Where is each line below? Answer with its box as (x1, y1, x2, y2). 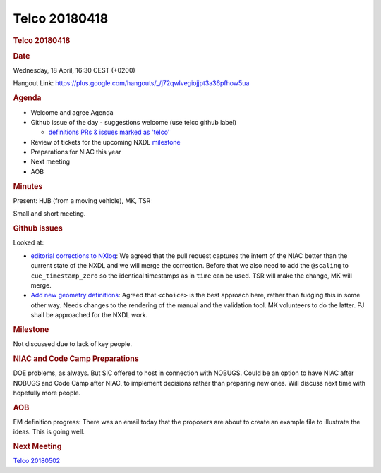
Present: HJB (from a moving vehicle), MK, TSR (13, 196, 151, 204)
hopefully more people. (13, 388, 81, 397)
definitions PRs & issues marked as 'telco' (48, 128, 170, 137)
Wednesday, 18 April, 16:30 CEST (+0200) (13, 66, 135, 75)
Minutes (13, 181, 43, 191)
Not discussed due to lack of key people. (13, 340, 133, 348)
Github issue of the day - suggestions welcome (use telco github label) (30, 118, 237, 126)
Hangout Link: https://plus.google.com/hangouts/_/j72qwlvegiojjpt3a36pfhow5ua (13, 79, 250, 87)
